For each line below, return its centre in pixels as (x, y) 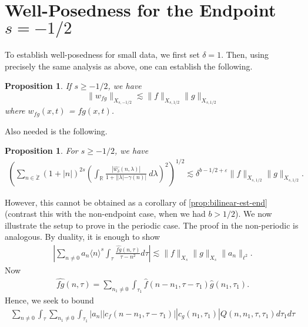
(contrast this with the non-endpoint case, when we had (105, 214)
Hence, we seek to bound (49, 300)
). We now (254, 214)
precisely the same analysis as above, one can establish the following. (129, 66)
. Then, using (245, 54)
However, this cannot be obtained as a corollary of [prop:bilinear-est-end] (136, 202)
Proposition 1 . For (41, 151)
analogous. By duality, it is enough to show (83, 237)
